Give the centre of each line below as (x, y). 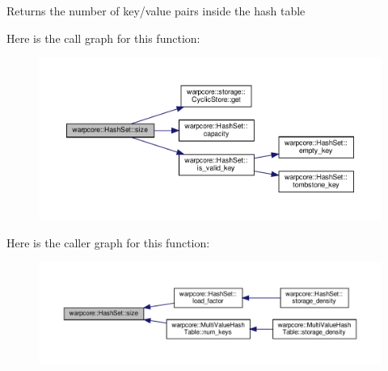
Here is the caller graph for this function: (108, 243)
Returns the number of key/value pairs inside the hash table (156, 11)
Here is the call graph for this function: (103, 38)
